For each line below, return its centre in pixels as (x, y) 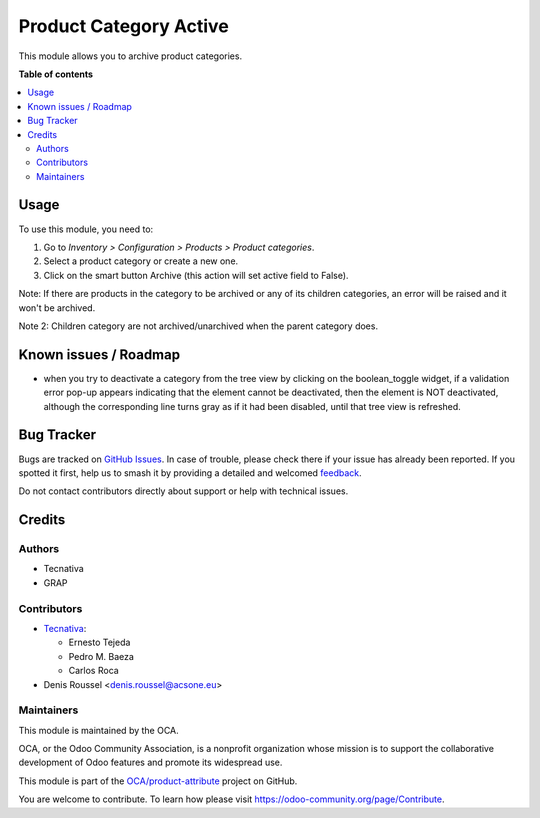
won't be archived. (57, 307)
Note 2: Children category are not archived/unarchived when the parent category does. (198, 326)
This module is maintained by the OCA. (98, 730)
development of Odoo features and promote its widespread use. (150, 762)
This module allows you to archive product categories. (130, 56)
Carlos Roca (93, 671)
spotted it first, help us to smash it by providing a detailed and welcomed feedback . (190, 472)
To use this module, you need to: (86, 229)
